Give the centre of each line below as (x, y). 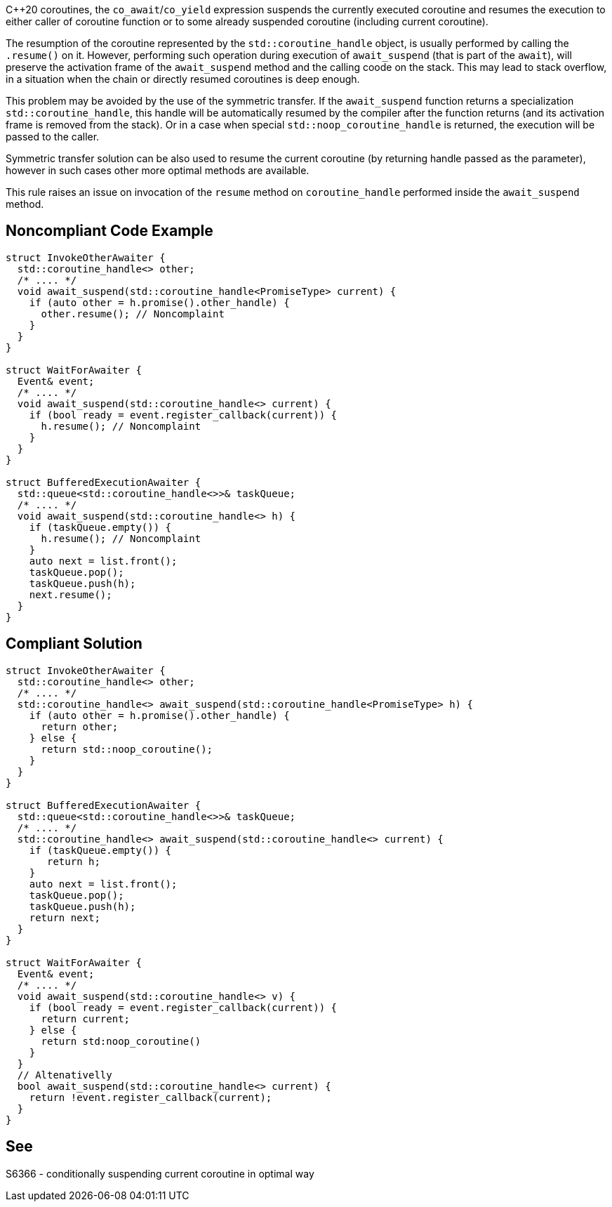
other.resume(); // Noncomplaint (133, 314)
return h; (74, 861)
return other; (80, 726)
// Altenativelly (65, 1075)
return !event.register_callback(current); (151, 1097)
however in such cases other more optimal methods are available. (158, 170)
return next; (65, 917)
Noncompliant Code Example (109, 231)
